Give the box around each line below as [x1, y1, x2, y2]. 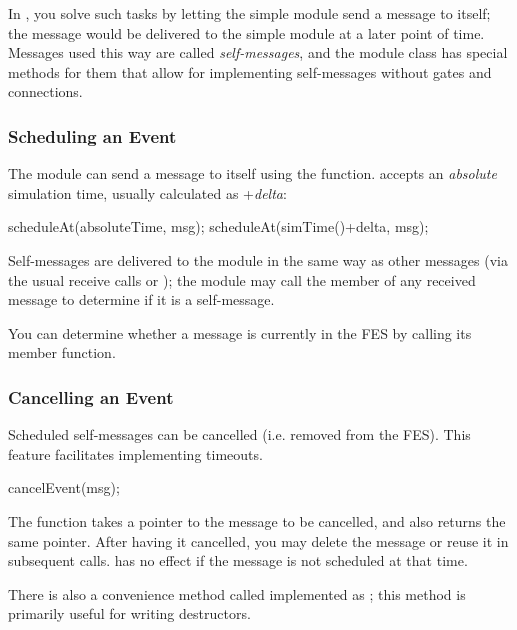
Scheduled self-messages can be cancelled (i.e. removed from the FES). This [8, 424, 471, 445]
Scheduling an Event [8, 123, 177, 148]
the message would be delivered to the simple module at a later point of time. [8, 22, 485, 43]
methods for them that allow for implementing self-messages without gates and [8, 61, 492, 82]
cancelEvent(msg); [8, 477, 120, 498]
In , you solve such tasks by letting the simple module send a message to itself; [8, 3, 491, 23]
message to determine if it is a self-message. [8, 289, 275, 310]
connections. [8, 81, 83, 102]
